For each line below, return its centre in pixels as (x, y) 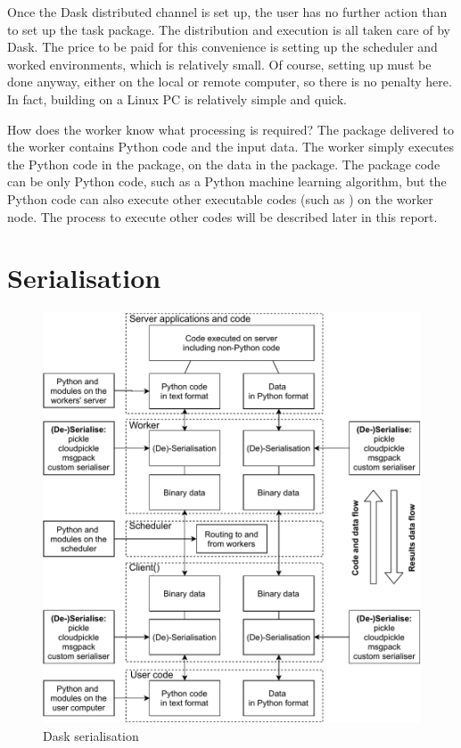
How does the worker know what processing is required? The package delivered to (230, 129)
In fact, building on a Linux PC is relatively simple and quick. (177, 99)
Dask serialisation (91, 735)
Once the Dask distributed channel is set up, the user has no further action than (227, 12)
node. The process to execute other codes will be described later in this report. (222, 216)
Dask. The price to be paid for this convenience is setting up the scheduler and (222, 47)
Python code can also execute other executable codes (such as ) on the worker (220, 198)
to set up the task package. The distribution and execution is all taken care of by (229, 29)
